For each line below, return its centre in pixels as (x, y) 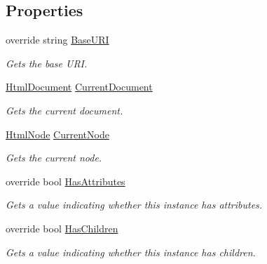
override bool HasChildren (62, 228)
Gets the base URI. (47, 63)
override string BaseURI (57, 40)
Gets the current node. (54, 158)
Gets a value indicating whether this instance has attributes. (134, 205)
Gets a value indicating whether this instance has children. (131, 252)
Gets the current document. (64, 110)
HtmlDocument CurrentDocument (79, 87)
